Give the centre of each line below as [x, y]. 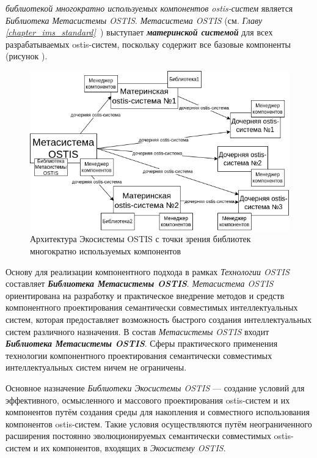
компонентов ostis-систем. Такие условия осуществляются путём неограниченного [159, 423]
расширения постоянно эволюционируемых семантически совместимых [138, 436]
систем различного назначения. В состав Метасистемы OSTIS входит [137, 331]
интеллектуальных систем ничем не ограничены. [96, 367]
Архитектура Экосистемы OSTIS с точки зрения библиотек [140, 239]
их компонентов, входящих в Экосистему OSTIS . [133, 447]
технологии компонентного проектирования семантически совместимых [139, 355]
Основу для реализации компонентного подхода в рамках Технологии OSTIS [148, 271]
